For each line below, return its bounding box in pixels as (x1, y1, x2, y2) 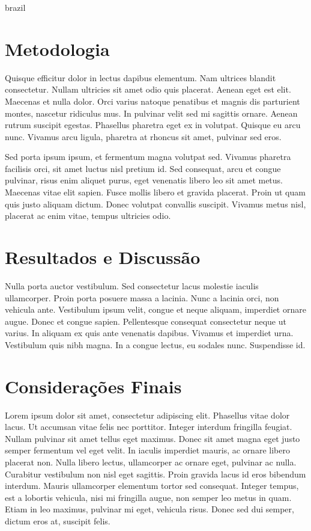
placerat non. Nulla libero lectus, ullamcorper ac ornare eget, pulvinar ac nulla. (5, 456, 297, 468)
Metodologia (5, 36, 110, 61)
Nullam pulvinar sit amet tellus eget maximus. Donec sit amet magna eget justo (5, 432, 300, 444)
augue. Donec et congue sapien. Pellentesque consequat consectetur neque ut (5, 315, 286, 327)
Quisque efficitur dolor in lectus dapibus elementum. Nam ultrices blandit (5, 71, 276, 84)
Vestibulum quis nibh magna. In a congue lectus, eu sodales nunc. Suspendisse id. (5, 338, 306, 351)
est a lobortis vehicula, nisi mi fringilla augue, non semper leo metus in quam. (5, 491, 292, 503)
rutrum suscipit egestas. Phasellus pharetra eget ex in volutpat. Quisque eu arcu (5, 118, 301, 131)
